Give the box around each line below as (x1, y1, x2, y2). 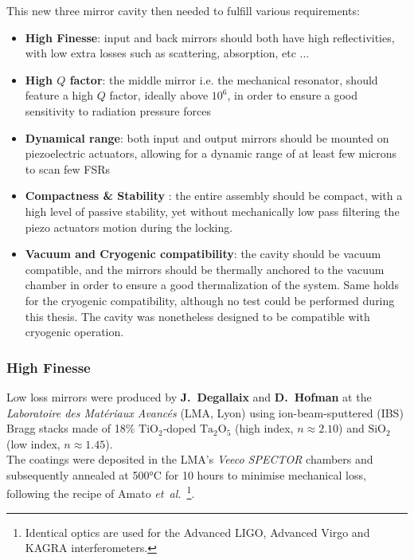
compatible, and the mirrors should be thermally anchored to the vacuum (25, 260, 385, 277)
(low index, (6, 435, 61, 452)
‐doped (162, 420, 197, 437)
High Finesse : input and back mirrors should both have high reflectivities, (25, 29, 395, 45)
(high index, (234, 420, 294, 437)
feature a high (25, 87, 94, 104)
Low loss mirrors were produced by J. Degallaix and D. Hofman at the (6, 388, 372, 405)
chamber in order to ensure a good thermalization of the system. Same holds (25, 276, 399, 293)
